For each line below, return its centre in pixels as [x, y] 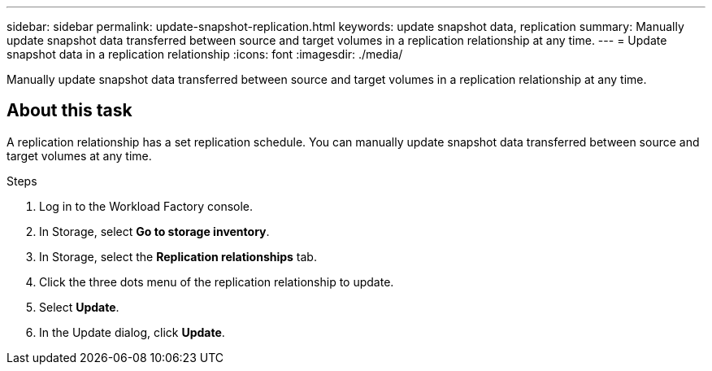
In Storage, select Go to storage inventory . [154, 231]
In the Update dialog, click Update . [132, 332]
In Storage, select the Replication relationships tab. [178, 256]
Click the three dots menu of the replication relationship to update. [217, 282]
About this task [69, 111]
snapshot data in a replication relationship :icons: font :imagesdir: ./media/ [205, 54]
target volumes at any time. [79, 155]
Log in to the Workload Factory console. [146, 206]
